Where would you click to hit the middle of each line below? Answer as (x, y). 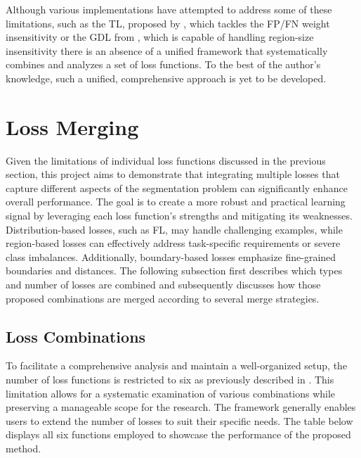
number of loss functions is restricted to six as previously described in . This (170, 380)
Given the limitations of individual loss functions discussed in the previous (166, 160)
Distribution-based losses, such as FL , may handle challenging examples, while (174, 229)
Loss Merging (72, 126)
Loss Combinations (76, 336)
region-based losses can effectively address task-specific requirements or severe (173, 243)
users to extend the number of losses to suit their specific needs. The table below (179, 420)
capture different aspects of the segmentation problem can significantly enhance (177, 187)
